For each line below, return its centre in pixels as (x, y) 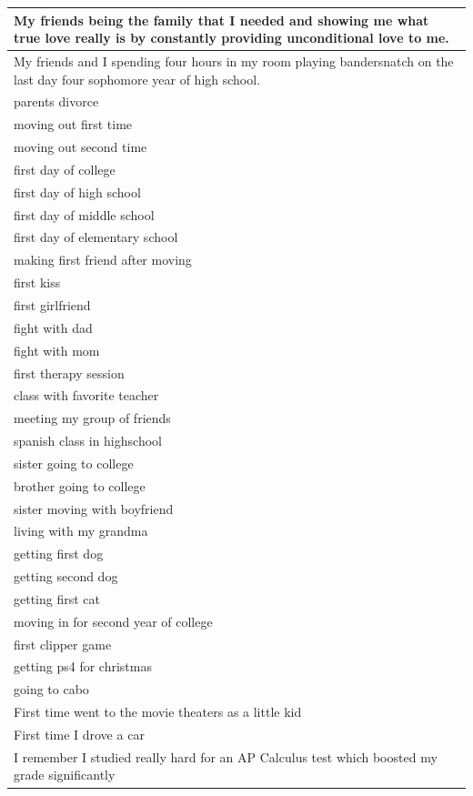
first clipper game (63, 644)
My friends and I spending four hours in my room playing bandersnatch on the (234, 60)
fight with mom (57, 350)
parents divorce (56, 101)
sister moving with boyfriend (94, 508)
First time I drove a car (79, 734)
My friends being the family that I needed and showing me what (221, 20)
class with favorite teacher (86, 395)
